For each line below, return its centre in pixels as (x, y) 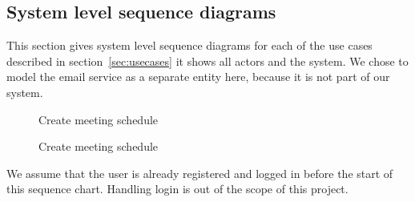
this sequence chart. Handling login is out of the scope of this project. (177, 189)
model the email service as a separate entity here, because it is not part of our (198, 77)
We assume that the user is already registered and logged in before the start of (200, 173)
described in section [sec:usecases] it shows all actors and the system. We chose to (207, 61)
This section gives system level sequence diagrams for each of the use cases (189, 45)
